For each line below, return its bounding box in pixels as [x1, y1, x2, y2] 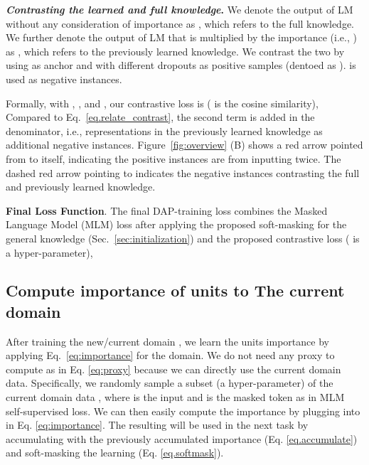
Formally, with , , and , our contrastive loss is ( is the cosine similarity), [6, 95, 319, 110]
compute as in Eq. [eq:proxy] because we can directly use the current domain [6, 361, 341, 376]
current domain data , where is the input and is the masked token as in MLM [6, 390, 345, 405]
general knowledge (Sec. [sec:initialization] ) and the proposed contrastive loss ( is [6, 230, 360, 245]
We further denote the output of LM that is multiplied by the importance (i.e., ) [6, 30, 357, 45]
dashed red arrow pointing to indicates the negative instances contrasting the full [6, 165, 360, 180]
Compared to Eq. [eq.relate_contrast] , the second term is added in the [6, 109, 315, 124]
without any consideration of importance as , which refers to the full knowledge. [6, 16, 355, 31]
